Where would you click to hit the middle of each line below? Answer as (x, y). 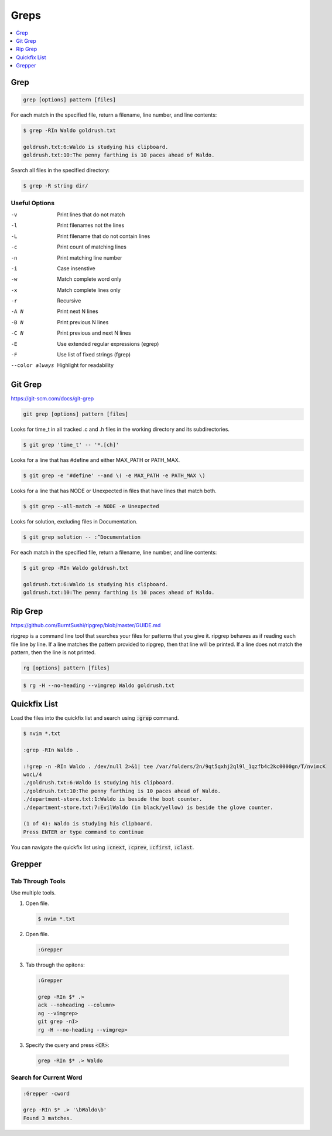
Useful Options (33, 203)
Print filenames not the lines (91, 225)
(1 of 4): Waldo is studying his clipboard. (88, 824)
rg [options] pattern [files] (66, 668)
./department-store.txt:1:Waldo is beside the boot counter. (113, 799)
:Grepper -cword (47, 1094)
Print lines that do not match (91, 215)
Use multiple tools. (33, 892)
